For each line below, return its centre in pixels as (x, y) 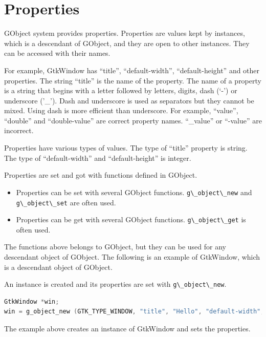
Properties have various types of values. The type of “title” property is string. (126, 148)
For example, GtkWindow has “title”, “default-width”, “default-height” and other (132, 70)
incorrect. (19, 130)
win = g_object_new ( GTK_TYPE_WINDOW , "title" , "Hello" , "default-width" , (134, 312)
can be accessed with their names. (57, 53)
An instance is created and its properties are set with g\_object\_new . (115, 284)
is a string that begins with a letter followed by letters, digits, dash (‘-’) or (121, 90)
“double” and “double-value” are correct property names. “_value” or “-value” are (133, 120)
